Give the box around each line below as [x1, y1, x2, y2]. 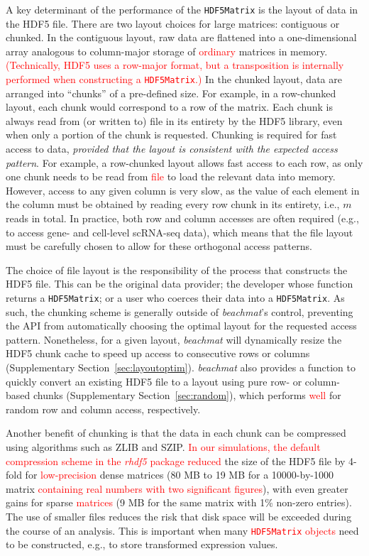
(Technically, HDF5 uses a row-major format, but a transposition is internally [6, 58, 344, 72]
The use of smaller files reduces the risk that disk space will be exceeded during [6, 508, 352, 523]
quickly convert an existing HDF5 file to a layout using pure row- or [6, 374, 302, 388]
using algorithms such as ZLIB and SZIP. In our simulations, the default [6, 440, 321, 454]
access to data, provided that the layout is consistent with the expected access [6, 141, 338, 156]
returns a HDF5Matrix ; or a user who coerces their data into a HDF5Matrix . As [6, 290, 345, 305]
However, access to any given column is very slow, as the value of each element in [6, 182, 360, 197]
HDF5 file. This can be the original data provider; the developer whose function [6, 276, 353, 291]
